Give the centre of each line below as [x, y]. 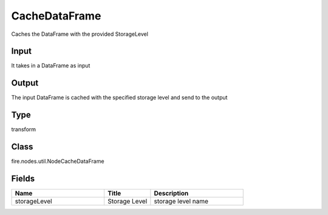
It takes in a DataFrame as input [51, 66]
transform [24, 129]
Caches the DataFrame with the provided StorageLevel [80, 34]
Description [171, 193]
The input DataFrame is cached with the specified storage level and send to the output [119, 98]
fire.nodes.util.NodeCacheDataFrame [58, 162]
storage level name [181, 202]
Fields [23, 178]
